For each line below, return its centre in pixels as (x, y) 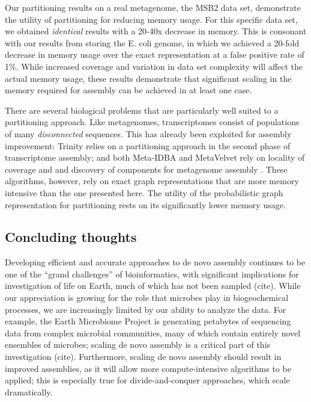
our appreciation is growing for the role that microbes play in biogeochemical (147, 298)
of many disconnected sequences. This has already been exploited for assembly (148, 133)
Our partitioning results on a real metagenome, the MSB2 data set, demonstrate (153, 7)
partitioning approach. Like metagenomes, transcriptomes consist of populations (152, 122)
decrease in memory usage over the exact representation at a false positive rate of (155, 54)
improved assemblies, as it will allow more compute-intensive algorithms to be (148, 368)
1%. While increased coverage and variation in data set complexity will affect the (154, 66)
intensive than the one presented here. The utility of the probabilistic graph (144, 192)
